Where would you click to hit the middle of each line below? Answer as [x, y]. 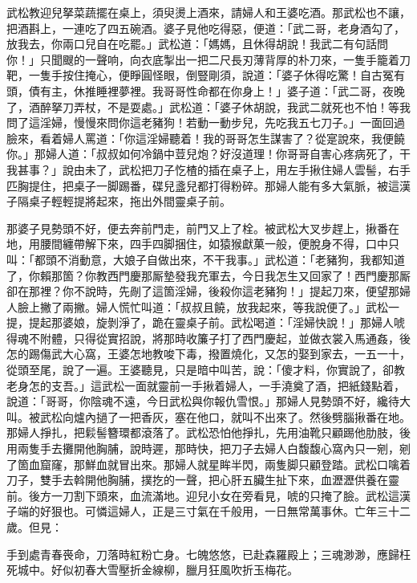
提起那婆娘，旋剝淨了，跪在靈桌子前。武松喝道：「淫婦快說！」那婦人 [211, 322]
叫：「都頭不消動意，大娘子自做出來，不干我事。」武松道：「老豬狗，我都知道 [206, 259]
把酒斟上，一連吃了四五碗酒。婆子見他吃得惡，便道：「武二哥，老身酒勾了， [206, 28]
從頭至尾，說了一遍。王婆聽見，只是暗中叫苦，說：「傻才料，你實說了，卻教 [206, 370]
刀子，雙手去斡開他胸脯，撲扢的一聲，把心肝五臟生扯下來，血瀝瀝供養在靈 [203, 480]
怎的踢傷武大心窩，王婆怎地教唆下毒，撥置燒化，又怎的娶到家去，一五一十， [208, 354]
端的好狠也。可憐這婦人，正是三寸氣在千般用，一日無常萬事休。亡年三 [202, 511]
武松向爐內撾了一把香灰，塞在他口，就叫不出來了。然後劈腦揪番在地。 [225, 416]
